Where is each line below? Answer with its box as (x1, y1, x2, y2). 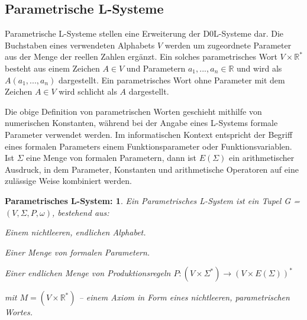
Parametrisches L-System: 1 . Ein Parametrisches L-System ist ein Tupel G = (5, 194, 300, 206)
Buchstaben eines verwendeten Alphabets (5, 38, 155, 51)
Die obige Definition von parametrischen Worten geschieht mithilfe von (5, 105, 262, 117)
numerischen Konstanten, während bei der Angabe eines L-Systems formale (5, 117, 278, 129)
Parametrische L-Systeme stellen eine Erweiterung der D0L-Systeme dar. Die (5, 27, 284, 40)
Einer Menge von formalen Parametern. (5, 245, 150, 258)
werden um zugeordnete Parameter (164, 38, 292, 51)
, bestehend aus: (51, 206, 109, 218)
